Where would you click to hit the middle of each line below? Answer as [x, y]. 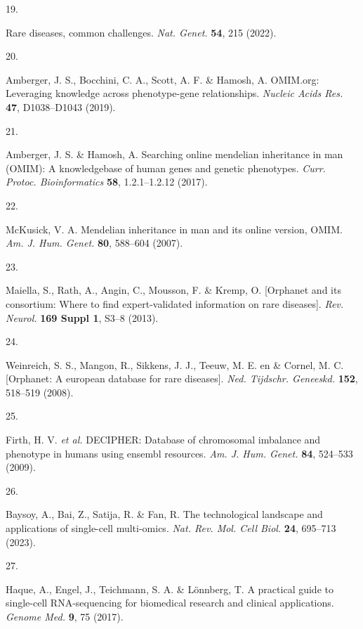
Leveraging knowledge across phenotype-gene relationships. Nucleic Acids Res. [174, 93]
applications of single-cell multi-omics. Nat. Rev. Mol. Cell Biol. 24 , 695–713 [171, 528]
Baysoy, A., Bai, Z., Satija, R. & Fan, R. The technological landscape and [164, 514]
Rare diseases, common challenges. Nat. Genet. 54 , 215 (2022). [141, 32]
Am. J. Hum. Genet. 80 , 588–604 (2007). [94, 243]
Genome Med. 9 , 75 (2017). [65, 616]
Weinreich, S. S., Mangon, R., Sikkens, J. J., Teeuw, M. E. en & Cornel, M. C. [175, 364]
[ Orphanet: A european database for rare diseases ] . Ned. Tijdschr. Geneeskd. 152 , [182, 378]
